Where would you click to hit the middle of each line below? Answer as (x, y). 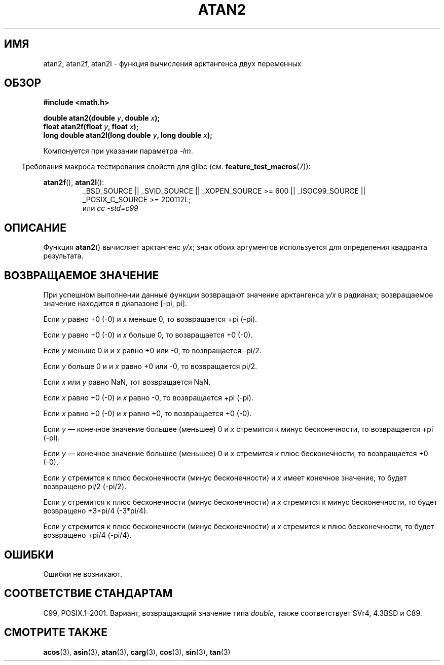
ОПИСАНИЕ (35, 228)
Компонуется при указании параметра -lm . (118, 151)
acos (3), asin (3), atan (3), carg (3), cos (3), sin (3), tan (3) (137, 652)
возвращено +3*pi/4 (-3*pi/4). (96, 511)
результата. (63, 256)
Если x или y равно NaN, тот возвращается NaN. (127, 382)
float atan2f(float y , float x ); (91, 127)
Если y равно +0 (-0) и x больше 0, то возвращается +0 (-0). (148, 335)
